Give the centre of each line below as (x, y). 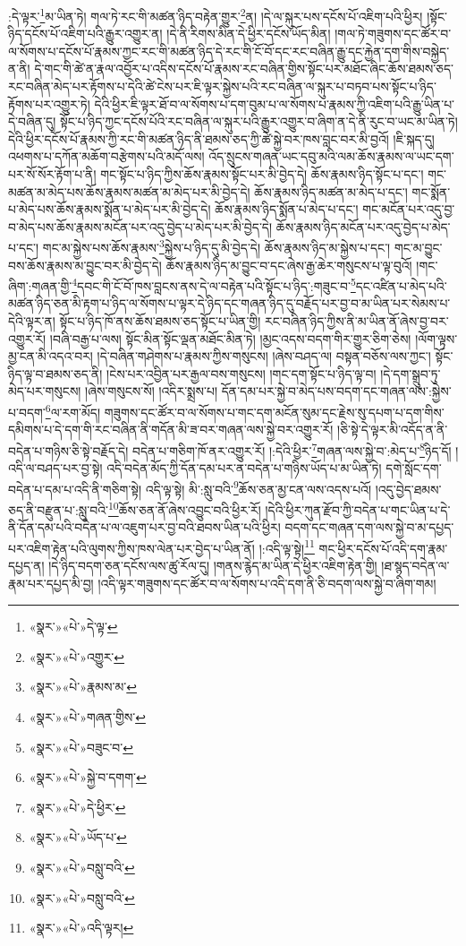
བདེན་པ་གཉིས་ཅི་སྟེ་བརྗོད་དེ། (68, 450)
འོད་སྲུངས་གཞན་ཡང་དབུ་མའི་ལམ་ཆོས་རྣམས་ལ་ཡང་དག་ (331, 156)
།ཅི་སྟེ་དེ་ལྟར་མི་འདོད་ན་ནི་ (393, 430)
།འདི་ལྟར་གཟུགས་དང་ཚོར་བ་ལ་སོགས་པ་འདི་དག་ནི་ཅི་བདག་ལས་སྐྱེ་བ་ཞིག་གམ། (267, 583)
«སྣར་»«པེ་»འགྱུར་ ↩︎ (77, 656)
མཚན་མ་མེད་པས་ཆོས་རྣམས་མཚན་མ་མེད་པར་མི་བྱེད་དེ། (129, 191)
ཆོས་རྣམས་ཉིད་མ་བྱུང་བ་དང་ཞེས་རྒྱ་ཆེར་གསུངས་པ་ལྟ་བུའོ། (289, 265)
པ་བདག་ (27, 412)
